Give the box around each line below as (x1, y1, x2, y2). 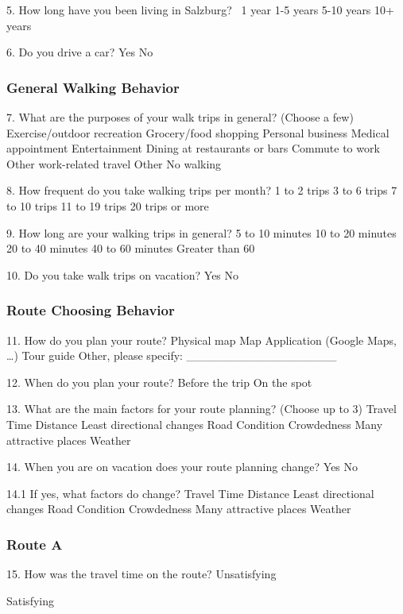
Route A (6, 534, 63, 554)
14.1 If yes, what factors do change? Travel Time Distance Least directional (6, 485, 374, 501)
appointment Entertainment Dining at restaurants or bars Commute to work (6, 140, 380, 156)
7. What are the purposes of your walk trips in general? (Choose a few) (6, 109, 354, 125)
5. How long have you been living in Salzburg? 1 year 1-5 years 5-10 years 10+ (6, 2, 394, 17)
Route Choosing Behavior (6, 300, 175, 320)
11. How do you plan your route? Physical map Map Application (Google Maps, (6, 331, 397, 348)
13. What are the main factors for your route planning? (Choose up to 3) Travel (6, 400, 397, 417)
